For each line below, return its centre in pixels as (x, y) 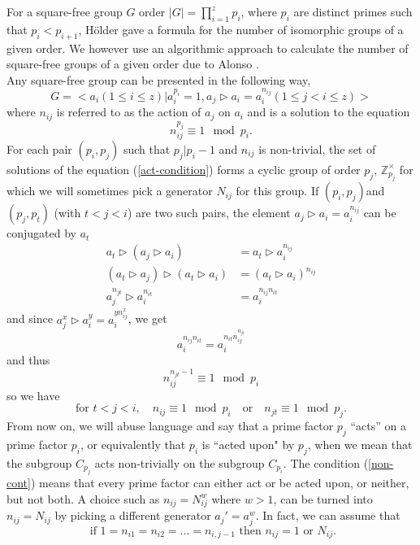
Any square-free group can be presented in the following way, (159, 79)
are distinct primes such (353, 11)
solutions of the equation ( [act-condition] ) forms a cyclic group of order (184, 169)
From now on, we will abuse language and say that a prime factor (170, 426)
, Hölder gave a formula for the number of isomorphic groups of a (241, 29)
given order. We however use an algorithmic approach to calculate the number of (208, 48)
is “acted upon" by (248, 444)
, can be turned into (323, 498)
